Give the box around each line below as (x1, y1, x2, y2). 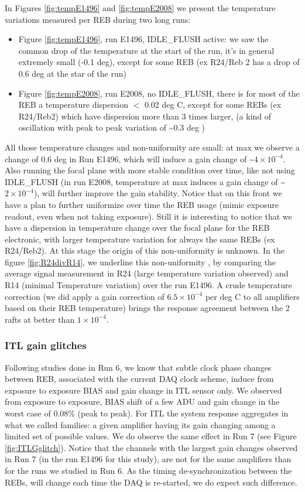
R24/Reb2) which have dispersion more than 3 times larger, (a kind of (18, 110, 272, 122)
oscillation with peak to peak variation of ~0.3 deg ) (18, 121, 205, 134)
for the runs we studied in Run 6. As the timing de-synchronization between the (5, 464, 292, 476)
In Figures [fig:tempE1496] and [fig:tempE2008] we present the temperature (5, 2, 276, 13)
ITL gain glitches (5, 338, 87, 353)
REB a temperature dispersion (18, 98, 128, 111)
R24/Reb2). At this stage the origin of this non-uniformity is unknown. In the (5, 244, 285, 257)
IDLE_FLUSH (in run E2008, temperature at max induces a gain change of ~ (5, 175, 285, 187)
